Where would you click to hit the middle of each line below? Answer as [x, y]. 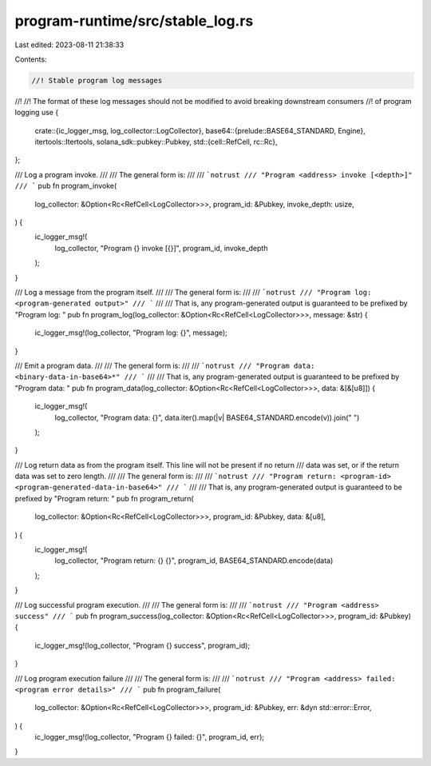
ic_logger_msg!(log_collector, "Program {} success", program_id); [142, 645]
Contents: [31, 59]
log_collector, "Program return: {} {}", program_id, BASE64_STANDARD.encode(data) [194, 561]
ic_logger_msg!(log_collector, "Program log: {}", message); [131, 333]
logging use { [37, 113]
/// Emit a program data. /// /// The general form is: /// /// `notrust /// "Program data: [165, 365]
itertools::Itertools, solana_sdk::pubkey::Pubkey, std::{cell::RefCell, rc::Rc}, [156, 142]
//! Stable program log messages [97, 80]
